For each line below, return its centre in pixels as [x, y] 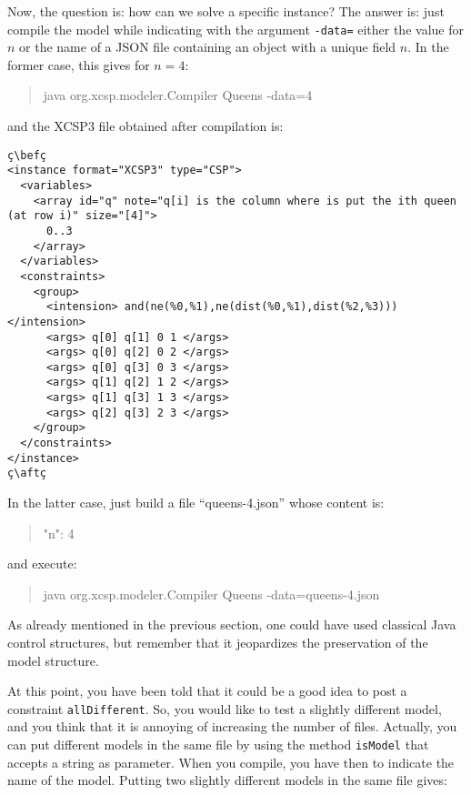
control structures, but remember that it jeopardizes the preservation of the [218, 643]
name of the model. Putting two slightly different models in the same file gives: [227, 780]
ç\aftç [27, 473]
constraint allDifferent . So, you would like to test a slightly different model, [225, 708]
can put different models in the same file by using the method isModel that [218, 745]
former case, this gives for [79, 64]
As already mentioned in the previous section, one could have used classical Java [232, 624]
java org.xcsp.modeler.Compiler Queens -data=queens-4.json [211, 594]
